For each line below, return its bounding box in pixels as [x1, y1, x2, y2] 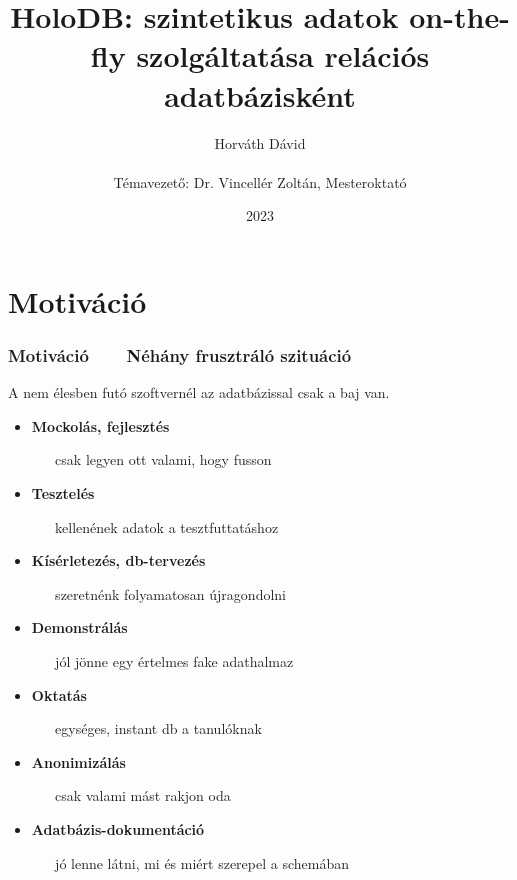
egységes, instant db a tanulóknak [55, 718, 262, 739]
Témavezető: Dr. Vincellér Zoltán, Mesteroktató [113, 171, 407, 192]
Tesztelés [31, 483, 95, 504]
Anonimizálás [31, 751, 126, 772]
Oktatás [31, 684, 87, 705]
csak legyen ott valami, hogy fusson [55, 449, 272, 470]
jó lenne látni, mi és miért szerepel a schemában [55, 852, 349, 873]
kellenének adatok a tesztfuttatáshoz [55, 516, 279, 537]
